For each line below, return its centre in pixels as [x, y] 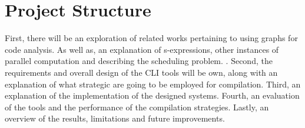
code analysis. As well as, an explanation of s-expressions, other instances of [142, 49]
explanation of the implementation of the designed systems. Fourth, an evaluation [152, 95]
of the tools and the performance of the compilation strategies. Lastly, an [137, 107]
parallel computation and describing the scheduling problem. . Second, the [139, 61]
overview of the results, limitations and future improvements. [115, 118]
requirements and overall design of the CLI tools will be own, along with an [141, 72]
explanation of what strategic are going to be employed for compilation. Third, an [153, 84]
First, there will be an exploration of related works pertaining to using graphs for [151, 38]
